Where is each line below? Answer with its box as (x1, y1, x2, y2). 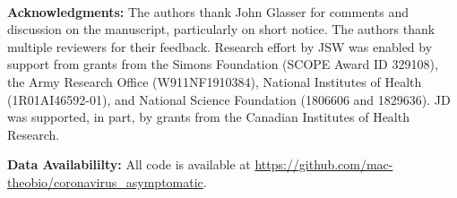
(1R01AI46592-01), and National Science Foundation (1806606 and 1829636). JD (7, 90, 451, 108)
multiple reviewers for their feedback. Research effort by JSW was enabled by (7, 37, 433, 56)
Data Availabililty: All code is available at (7, 155, 251, 174)
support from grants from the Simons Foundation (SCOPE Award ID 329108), (7, 55, 438, 73)
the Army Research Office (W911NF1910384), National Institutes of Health (7, 72, 422, 90)
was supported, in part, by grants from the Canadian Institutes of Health (7, 108, 410, 126)
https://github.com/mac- (254, 155, 393, 174)
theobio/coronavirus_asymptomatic (7, 172, 203, 191)
